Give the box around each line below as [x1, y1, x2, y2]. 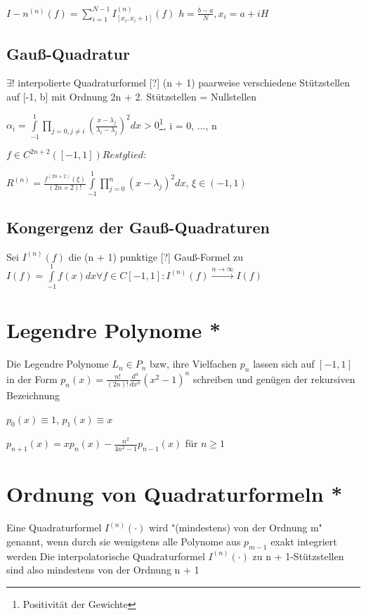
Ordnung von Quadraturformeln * [6, 479, 343, 508]
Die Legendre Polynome [6, 356, 109, 371]
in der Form [6, 371, 58, 386]
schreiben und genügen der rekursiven [192, 371, 355, 386]
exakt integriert [270, 533, 337, 548]
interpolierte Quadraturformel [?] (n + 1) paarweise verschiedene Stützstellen [18, 75, 350, 90]
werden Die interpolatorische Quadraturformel [6, 548, 205, 563]
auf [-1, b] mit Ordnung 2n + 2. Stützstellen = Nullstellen [6, 89, 257, 104]
